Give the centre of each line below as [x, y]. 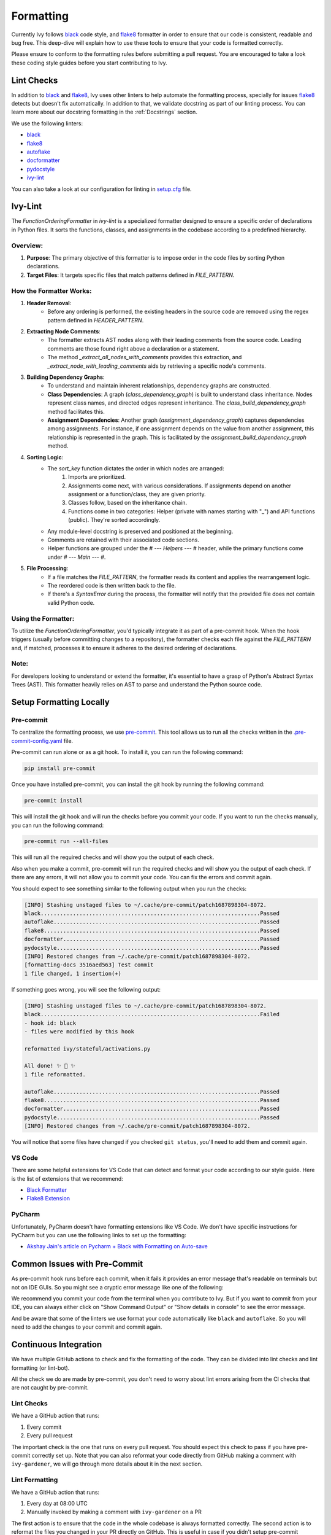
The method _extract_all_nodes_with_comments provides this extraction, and [145, 357]
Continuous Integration [57, 1345]
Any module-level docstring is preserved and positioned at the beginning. [140, 531]
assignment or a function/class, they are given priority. [137, 494]
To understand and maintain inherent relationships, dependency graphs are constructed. [159, 386]
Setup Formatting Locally [60, 702]
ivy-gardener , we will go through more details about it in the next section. [107, 1464]
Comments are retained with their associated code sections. [123, 540]
